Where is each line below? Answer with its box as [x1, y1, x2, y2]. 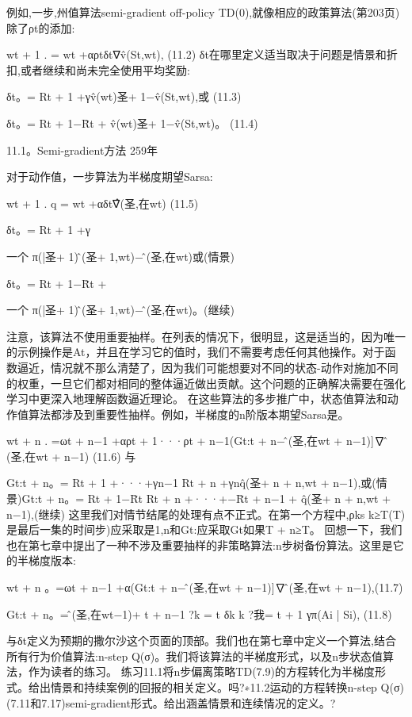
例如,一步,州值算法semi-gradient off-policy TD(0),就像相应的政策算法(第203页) [6, 4, 400, 20]
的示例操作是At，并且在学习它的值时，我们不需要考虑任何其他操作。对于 [6, 343, 385, 360]
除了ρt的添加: [6, 19, 75, 36]
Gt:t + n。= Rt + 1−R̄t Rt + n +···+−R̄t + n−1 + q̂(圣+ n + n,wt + [21, 490, 391, 507]
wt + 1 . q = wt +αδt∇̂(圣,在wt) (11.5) [6, 194, 199, 211]
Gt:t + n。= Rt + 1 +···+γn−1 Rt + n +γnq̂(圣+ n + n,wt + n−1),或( [6, 474, 376, 491]
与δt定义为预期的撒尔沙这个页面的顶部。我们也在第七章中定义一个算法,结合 [6, 632, 396, 649]
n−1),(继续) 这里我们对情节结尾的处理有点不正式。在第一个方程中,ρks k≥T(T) [6, 505, 406, 522]
